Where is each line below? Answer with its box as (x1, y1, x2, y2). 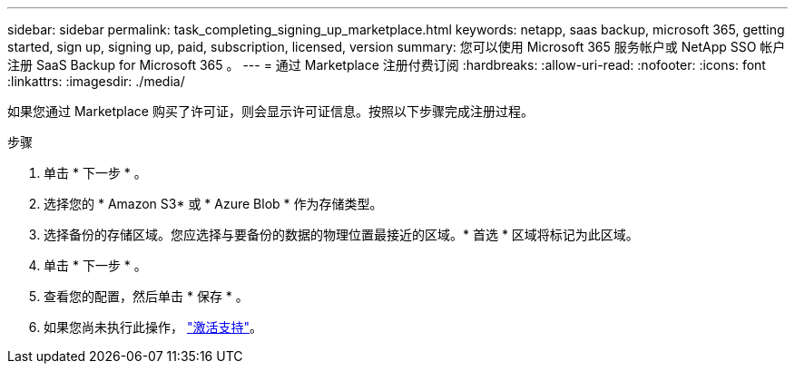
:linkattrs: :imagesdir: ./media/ (7, 73, 185, 89)
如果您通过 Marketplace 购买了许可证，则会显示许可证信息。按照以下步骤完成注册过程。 (7, 103, 534, 119)
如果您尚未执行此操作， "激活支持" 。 (44, 319, 262, 335)
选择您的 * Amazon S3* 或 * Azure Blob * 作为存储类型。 (44, 196, 383, 211)
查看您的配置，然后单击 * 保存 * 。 (44, 288, 249, 304)
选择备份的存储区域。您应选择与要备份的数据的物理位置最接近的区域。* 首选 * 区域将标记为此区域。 (44, 227, 639, 242)
